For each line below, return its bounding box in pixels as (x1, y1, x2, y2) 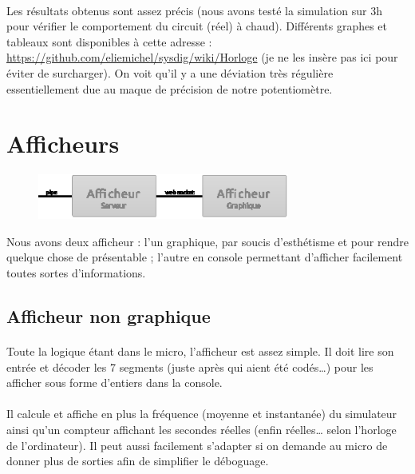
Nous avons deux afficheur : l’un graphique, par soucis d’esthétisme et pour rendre (6, 233, 409, 249)
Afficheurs (6, 127, 120, 160)
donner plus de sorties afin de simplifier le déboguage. (6, 452, 269, 469)
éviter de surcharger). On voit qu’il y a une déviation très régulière (6, 64, 334, 81)
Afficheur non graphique (6, 304, 211, 329)
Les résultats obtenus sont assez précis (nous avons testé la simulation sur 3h (6, 2, 383, 18)
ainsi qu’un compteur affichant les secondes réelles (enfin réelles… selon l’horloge (6, 421, 397, 437)
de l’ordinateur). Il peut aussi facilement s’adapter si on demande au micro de (6, 436, 388, 453)
